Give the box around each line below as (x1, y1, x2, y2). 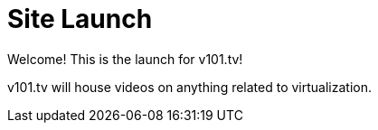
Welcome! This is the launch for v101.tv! (7, 51, 243, 67)
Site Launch (7, 4, 153, 34)
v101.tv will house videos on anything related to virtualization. (7, 79, 373, 95)
